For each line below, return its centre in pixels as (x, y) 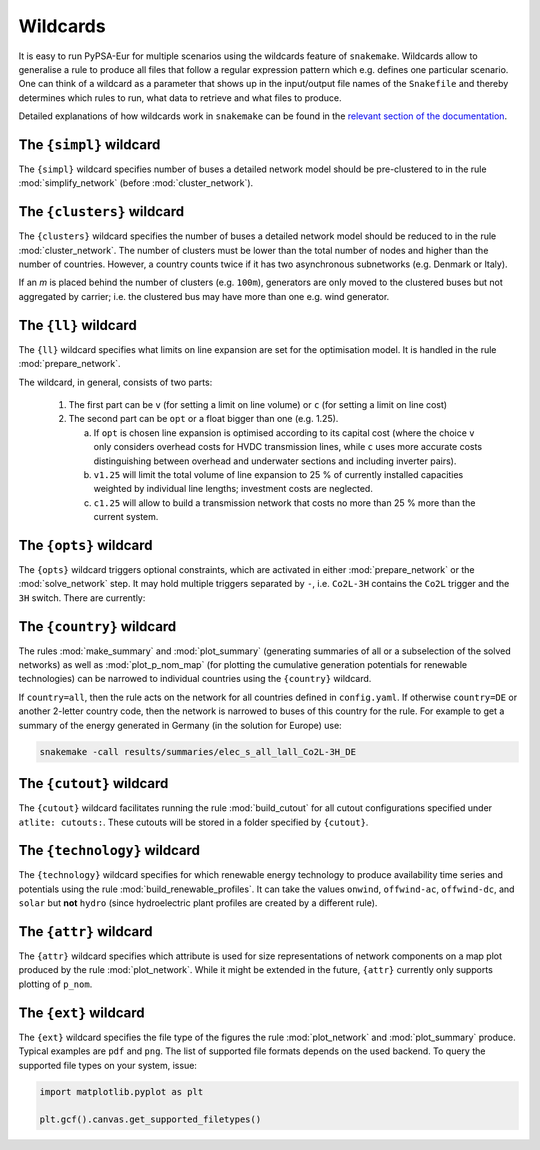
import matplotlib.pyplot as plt (121, 1091)
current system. (126, 517)
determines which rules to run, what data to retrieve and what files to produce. (180, 97)
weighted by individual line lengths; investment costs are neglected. (233, 489)
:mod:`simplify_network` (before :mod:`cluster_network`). (136, 183)
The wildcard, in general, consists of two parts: (115, 382)
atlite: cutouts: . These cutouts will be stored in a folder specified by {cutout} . (193, 822)
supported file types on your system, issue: (107, 1065)
